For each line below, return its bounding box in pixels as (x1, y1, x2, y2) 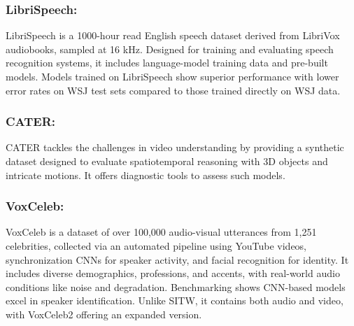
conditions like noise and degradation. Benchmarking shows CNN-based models (6, 279, 346, 294)
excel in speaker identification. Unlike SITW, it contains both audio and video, (6, 293, 344, 308)
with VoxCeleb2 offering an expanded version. (6, 306, 202, 321)
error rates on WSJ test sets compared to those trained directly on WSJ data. (6, 83, 341, 97)
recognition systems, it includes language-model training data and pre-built (6, 55, 328, 70)
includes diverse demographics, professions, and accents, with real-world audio (6, 266, 340, 281)
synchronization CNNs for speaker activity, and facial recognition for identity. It (6, 252, 349, 267)
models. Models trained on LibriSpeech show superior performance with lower (6, 69, 339, 83)
